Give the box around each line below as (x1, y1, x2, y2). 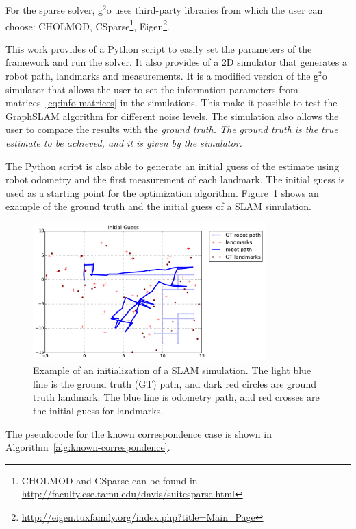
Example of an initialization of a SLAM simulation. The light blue (33, 363, 311, 377)
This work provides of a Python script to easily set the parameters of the (5, 41, 312, 56)
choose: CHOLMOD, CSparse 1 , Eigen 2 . (5, 16, 170, 33)
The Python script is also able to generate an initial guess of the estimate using (5, 158, 339, 173)
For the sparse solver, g (5, 3, 103, 16)
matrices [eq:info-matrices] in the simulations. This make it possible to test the (5, 95, 338, 110)
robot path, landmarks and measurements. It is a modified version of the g (5, 69, 319, 83)
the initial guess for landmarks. (33, 403, 164, 418)
